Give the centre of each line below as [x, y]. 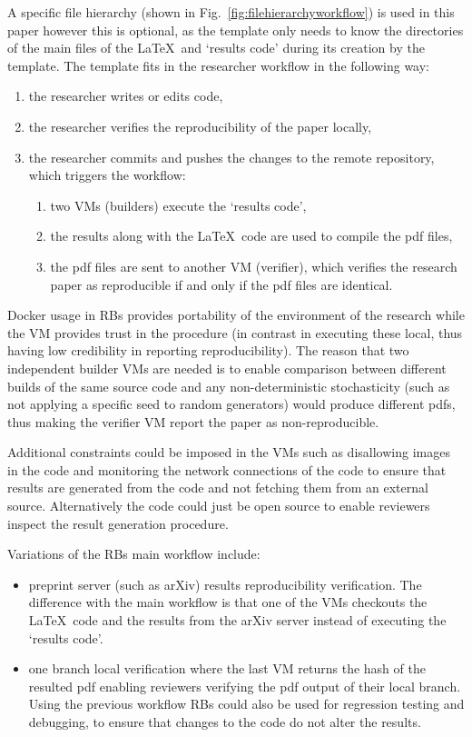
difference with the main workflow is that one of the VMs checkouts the [228, 602]
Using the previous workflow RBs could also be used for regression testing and [246, 704]
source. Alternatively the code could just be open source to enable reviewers [219, 506]
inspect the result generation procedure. [118, 523]
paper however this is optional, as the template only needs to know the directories [236, 30]
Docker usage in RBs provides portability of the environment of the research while [236, 315]
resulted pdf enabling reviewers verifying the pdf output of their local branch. [245, 686]
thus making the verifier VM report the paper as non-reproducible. [193, 421]
